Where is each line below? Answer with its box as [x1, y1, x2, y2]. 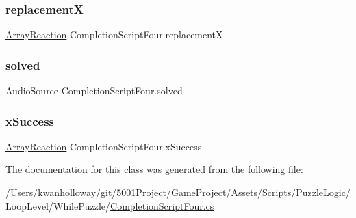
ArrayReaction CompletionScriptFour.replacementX [5, 27, 223, 42]
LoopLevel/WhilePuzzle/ [5, 198, 111, 213]
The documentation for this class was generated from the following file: [5, 162, 303, 176]
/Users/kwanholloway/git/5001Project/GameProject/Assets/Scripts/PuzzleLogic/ [5, 185, 351, 200]
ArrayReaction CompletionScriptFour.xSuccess [5, 139, 202, 153]
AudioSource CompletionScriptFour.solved [5, 83, 183, 98]
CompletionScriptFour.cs [110, 198, 214, 213]
